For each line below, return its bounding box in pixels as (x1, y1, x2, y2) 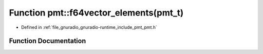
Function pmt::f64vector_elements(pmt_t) (9, 7, 184, 18)
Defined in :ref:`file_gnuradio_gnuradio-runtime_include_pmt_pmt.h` (21, 24, 157, 30)
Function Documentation (9, 37, 86, 45)
